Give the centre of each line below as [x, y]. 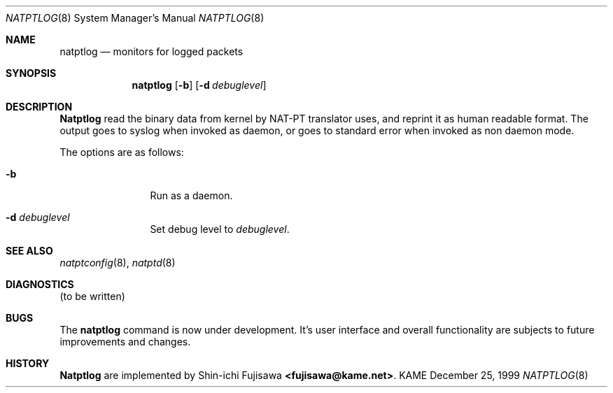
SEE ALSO [29, 251]
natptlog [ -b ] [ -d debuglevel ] [199, 85]
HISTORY [28, 363]
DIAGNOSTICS [40, 284]
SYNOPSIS [31, 73]
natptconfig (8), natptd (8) [118, 263]
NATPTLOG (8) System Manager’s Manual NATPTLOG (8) [135, 18]
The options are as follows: [122, 152]
